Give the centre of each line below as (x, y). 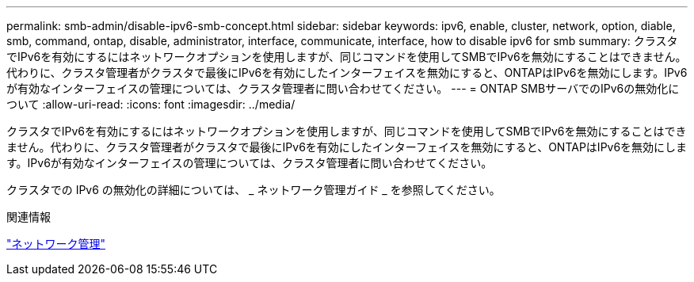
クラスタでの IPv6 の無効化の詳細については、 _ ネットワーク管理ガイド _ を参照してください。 (254, 190)
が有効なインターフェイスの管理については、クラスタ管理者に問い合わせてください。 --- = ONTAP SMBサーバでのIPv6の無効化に (343, 88)
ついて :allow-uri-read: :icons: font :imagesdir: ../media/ (151, 104)
